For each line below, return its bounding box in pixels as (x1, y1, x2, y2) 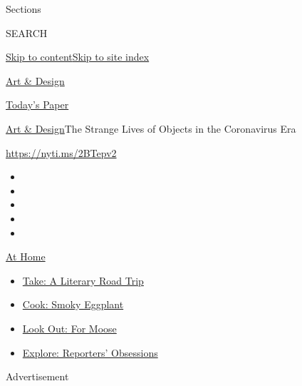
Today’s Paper (6, 97, 69, 112)
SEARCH (6, 25, 48, 40)
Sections (6, 1, 41, 16)
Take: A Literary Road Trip (22, 273, 144, 288)
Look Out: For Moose (22, 320, 117, 335)
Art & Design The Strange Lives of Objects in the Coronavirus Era (6, 121, 296, 136)
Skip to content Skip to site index (6, 49, 150, 64)
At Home (6, 249, 46, 264)
